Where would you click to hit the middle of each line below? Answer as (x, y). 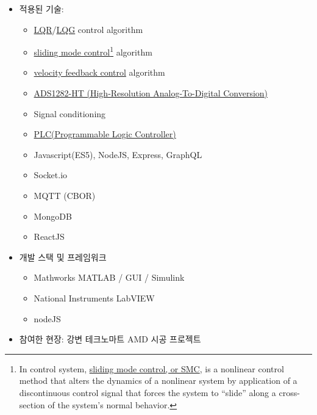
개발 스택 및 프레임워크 (63, 257)
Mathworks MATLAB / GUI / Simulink (109, 277)
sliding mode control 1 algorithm (93, 51)
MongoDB (53, 216)
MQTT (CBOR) (65, 195)
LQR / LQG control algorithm (88, 29)
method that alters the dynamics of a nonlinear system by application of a (158, 381)
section (32, 404)
